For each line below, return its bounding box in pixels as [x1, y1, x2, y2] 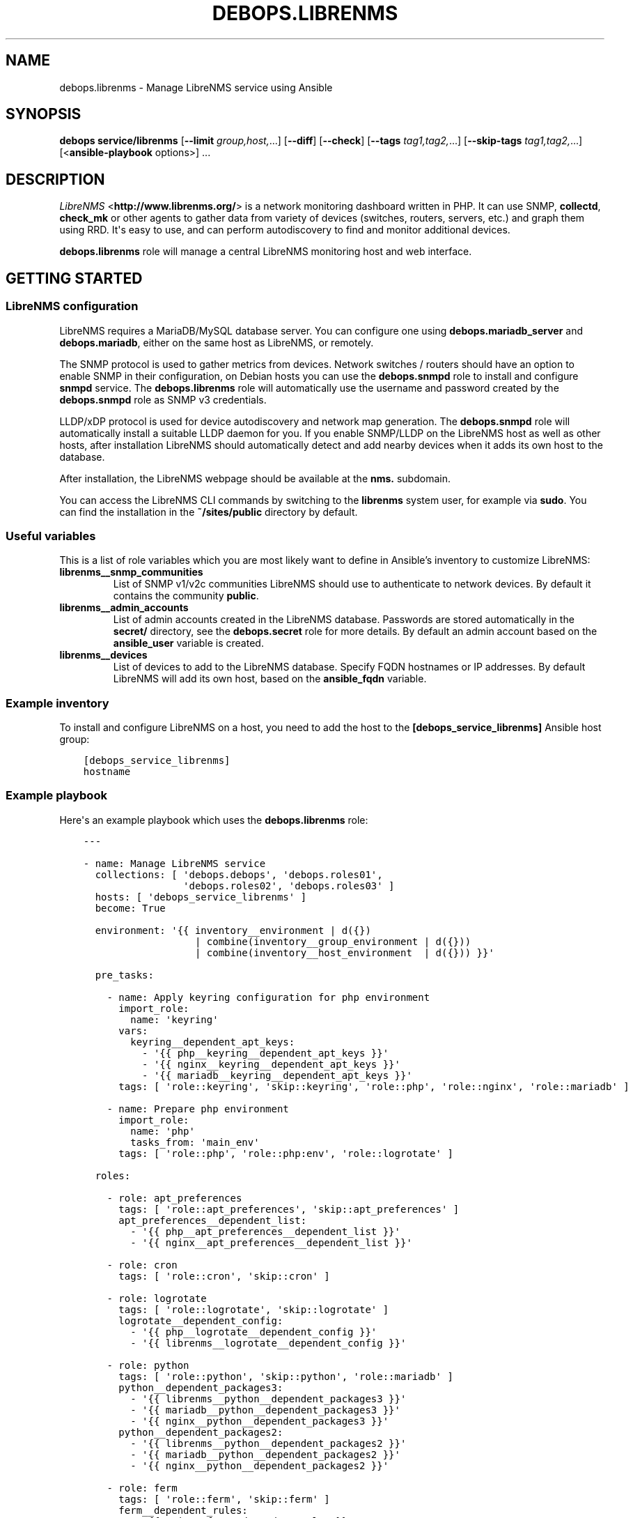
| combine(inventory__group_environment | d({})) [194, 935, 471, 947]
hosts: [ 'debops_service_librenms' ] [95, 891, 307, 903]
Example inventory [6, 696, 109, 710]
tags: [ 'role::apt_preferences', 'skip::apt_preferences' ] [118, 1203, 460, 1215]
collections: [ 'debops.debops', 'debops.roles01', [95, 868, 383, 880]
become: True [95, 902, 166, 914]
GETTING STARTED [6, 269, 143, 287]
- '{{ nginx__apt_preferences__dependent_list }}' [130, 1236, 412, 1248]
